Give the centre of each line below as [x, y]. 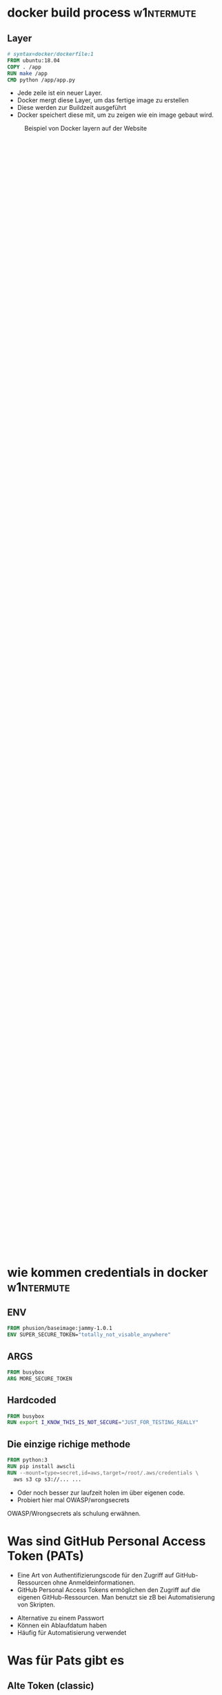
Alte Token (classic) [51, 1686]
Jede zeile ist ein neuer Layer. [60, 93]
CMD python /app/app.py [41, 80]
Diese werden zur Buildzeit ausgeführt [71, 108]
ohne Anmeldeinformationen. [94, 1582]
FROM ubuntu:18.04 [33, 60]
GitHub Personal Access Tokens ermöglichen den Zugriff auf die [109, 1590]
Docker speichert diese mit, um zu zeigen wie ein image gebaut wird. [115, 115]
